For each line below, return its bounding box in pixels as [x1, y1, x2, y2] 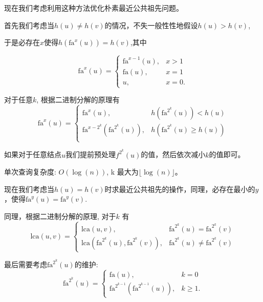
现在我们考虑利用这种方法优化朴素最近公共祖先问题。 [4, 3, 183, 13]
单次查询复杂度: [4, 166, 56, 177]
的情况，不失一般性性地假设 [104, 19, 198, 30]
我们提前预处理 [65, 149, 116, 160]
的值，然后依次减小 [141, 149, 206, 160]
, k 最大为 [106, 166, 139, 177]
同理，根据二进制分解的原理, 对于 [4, 210, 116, 221]
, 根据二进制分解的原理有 [36, 94, 120, 105]
